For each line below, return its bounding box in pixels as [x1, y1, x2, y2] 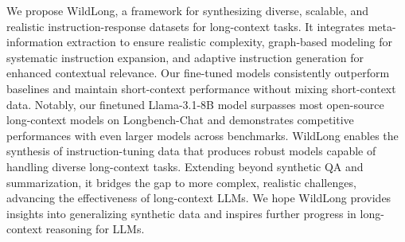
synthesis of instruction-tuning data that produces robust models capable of [6, 142, 376, 159]
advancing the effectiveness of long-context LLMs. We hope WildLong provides [6, 189, 391, 206]
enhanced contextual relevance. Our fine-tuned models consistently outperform [6, 64, 390, 81]
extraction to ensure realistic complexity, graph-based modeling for [66, 33, 393, 50]
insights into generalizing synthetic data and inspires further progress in [6, 205, 356, 221]
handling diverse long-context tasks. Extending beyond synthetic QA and [6, 158, 364, 174]
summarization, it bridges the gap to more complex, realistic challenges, [6, 174, 356, 190]
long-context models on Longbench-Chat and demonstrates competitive [6, 111, 354, 128]
